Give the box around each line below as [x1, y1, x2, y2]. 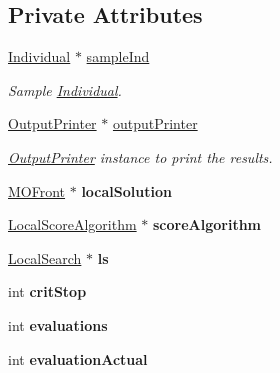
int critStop [8, 281, 87, 302]
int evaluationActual [8, 348, 148, 369]
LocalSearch [8, 247, 82, 268]
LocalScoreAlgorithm [8, 214, 137, 235]
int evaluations [8, 314, 108, 335]
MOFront [8, 180, 66, 201]
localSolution [81, 180, 172, 201]
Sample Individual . [8, 79, 122, 100]
